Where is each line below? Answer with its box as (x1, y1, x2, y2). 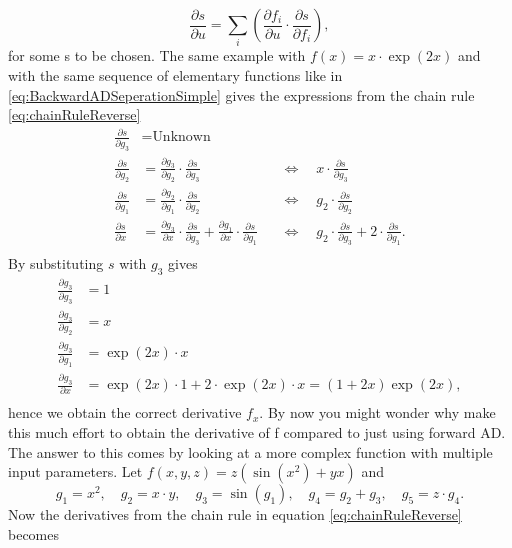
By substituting (8, 253, 104, 274)
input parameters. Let (8, 461, 143, 482)
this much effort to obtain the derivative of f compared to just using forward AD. (8, 421, 506, 442)
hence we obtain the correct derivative (8, 402, 242, 423)
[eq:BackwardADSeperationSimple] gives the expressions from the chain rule (8, 84, 475, 105)
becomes (8, 523, 60, 544)
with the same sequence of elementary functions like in (8, 64, 343, 85)
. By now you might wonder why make (259, 402, 496, 423)
